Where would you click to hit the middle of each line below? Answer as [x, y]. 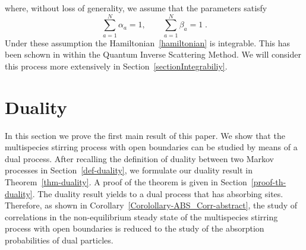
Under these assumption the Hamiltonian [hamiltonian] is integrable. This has [148, 42]
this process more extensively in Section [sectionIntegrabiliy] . [116, 66]
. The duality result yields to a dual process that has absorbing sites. [158, 193]
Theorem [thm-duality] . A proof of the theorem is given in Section [126, 182]
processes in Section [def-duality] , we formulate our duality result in [129, 170]
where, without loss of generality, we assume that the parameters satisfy [136, 8]
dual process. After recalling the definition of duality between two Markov [139, 158]
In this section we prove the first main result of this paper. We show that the [145, 135]
